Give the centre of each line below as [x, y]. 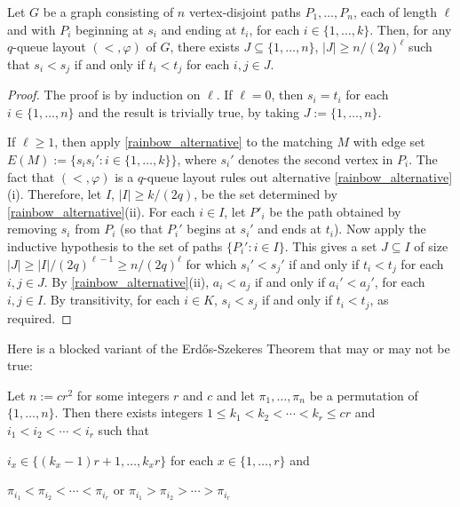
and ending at [199, 29]
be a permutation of [364, 395]
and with [32, 29]
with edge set [389, 142]
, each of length [395, 12]
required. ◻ [40, 317]
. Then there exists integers [129, 412]
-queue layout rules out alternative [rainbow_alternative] [298, 176]
